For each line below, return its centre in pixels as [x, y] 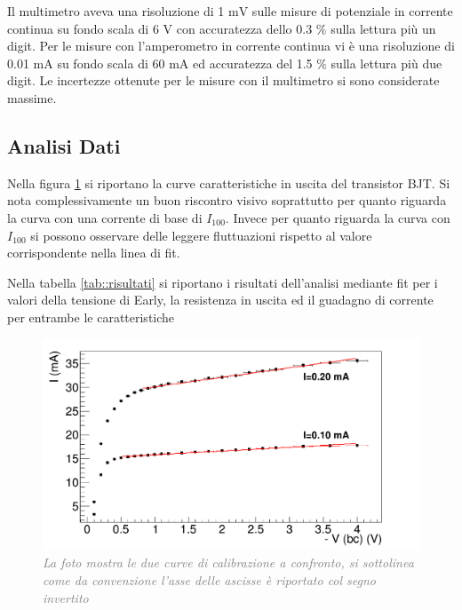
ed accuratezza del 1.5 [253, 63]
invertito [66, 597]
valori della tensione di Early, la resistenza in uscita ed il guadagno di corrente [220, 300]
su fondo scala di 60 [111, 63]
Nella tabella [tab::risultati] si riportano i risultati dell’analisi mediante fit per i [223, 282]
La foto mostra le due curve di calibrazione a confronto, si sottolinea [228, 562]
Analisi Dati [64, 145]
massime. [32, 97]
